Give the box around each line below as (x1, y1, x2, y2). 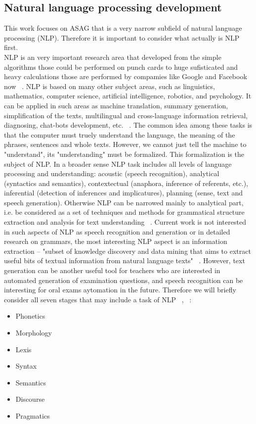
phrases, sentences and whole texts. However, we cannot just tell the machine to (4, 139, 247, 149)
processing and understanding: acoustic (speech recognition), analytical (4, 168, 219, 179)
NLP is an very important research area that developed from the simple (4, 51, 221, 62)
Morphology (15, 328, 52, 338)
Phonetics (15, 311, 45, 321)
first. (4, 42, 18, 52)
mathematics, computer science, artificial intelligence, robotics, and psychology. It (4, 91, 252, 101)
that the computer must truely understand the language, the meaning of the (4, 129, 235, 140)
